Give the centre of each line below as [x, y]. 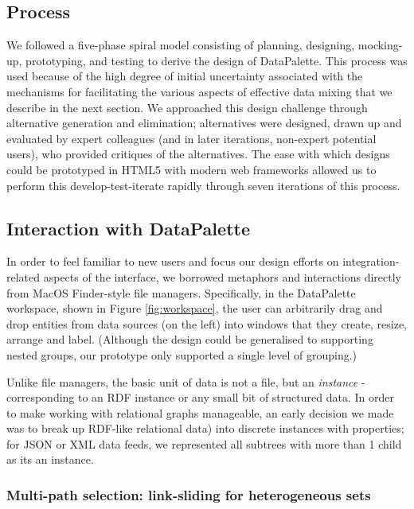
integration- [371, 261]
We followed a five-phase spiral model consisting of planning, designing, [181, 45]
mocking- [380, 45]
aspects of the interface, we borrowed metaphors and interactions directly [223, 276]
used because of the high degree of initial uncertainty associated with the [185, 76]
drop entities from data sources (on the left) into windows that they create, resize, [207, 323]
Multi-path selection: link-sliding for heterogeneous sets [189, 494]
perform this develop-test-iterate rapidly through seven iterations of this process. [203, 185]
